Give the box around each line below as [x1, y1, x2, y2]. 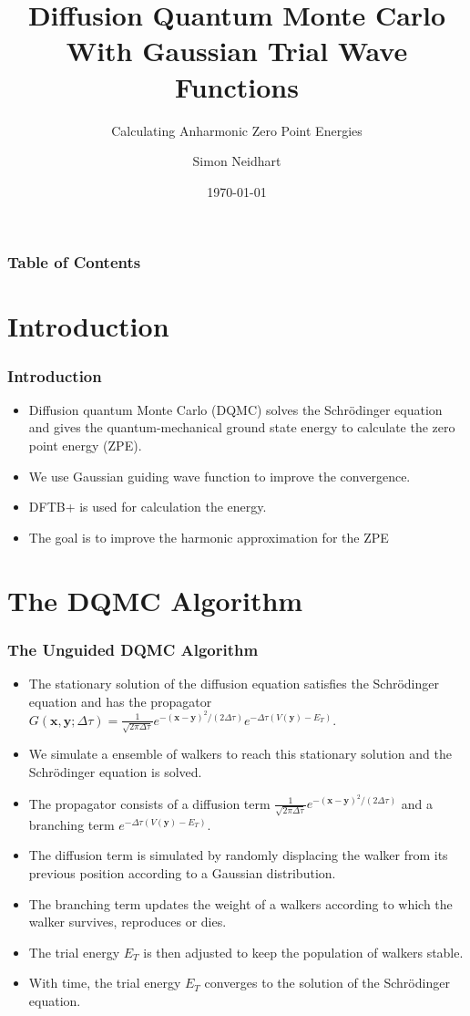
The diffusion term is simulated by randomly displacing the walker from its [28, 845, 448, 865]
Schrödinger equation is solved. [28, 762, 202, 782]
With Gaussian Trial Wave [66, 32, 408, 69]
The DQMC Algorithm [7, 581, 303, 618]
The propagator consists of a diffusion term [28, 793, 271, 813]
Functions [175, 67, 299, 105]
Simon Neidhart [192, 151, 281, 171]
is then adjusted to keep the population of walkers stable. [143, 942, 464, 961]
